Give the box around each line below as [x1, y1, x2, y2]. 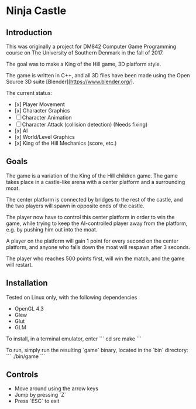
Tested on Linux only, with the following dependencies [6, 294, 137, 301]
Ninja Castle [6, 4, 67, 18]
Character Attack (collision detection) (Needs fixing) [22, 121, 148, 128]
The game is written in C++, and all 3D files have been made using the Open [6, 72, 190, 79]
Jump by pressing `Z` [14, 391, 66, 398]
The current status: [6, 90, 53, 96]
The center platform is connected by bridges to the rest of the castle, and [6, 196, 183, 203]
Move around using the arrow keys [14, 385, 98, 392]
